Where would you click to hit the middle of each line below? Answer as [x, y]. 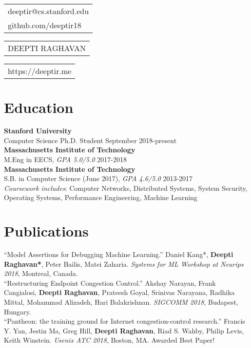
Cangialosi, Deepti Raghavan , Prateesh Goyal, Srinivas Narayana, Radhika [119, 292]
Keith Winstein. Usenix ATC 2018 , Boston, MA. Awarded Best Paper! [109, 340]
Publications [46, 231]
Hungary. [18, 311]
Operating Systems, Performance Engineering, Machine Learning [101, 197]
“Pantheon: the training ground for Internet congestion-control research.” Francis [125, 321]
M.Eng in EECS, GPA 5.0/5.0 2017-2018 [65, 159]
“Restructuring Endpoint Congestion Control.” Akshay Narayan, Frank [110, 283]
